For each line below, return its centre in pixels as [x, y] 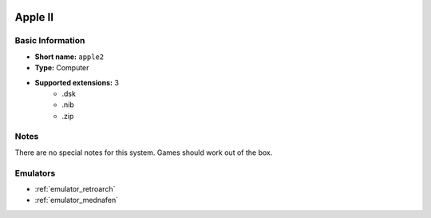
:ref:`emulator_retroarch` [75, 189]
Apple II [34, 17]
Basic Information [50, 41]
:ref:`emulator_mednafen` [77, 200]
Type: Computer [62, 68]
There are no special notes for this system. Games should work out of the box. [144, 153]
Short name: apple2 [69, 57]
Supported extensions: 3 [77, 82]
